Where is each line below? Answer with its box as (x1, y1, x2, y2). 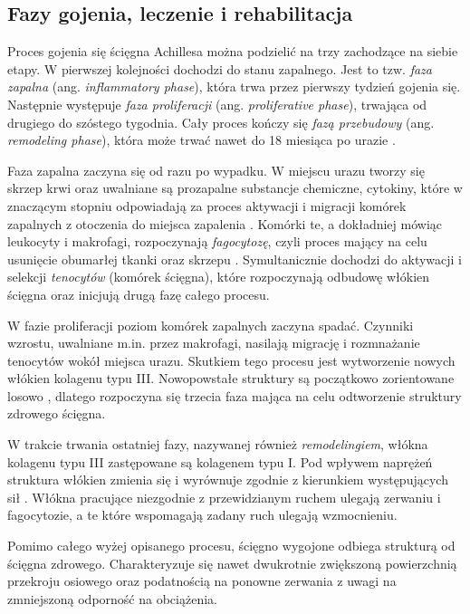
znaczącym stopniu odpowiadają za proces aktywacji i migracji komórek (7, 196, 407, 215)
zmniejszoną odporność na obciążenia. (7, 589, 217, 608)
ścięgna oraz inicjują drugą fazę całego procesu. (7, 284, 270, 303)
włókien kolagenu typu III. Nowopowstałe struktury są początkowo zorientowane (7, 369, 455, 388)
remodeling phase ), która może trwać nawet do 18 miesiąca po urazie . (7, 130, 396, 149)
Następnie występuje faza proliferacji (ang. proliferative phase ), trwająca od (7, 94, 427, 113)
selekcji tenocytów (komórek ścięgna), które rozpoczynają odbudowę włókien (7, 267, 430, 286)
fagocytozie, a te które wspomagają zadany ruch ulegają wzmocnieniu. (7, 505, 398, 524)
